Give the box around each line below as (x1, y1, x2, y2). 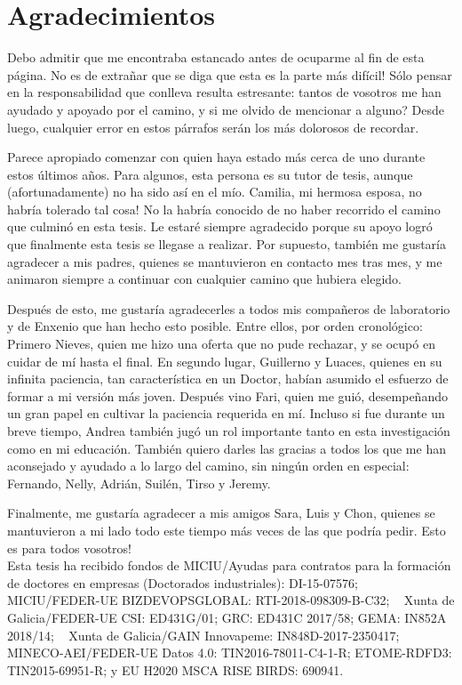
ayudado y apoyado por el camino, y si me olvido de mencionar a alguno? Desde (7, 100, 444, 118)
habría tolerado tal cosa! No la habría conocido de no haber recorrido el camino (7, 199, 441, 218)
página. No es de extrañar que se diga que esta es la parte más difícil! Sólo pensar (7, 65, 452, 84)
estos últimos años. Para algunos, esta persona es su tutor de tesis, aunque (7, 165, 413, 183)
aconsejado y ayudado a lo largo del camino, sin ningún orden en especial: (7, 456, 410, 475)
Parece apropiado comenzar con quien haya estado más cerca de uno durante (7, 148, 426, 166)
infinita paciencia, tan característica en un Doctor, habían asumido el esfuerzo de (7, 369, 449, 388)
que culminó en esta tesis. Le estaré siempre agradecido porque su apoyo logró (7, 217, 433, 236)
